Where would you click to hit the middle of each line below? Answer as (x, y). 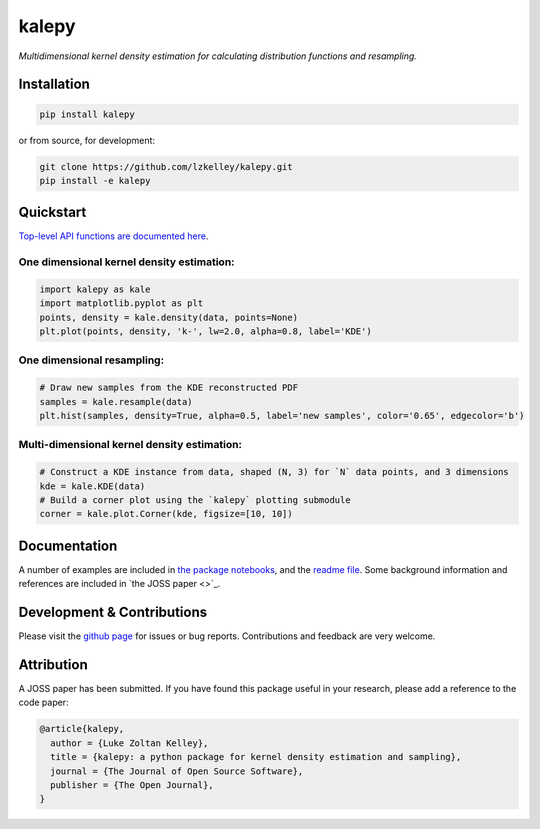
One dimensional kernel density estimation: (126, 262)
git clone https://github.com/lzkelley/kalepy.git (166, 166)
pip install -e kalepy (95, 180)
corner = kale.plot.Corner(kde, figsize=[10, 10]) (166, 514)
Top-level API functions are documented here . (113, 236)
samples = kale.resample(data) (116, 401)
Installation (54, 84)
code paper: (43, 702)
